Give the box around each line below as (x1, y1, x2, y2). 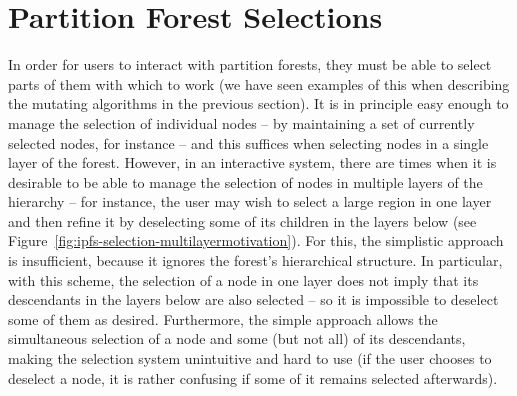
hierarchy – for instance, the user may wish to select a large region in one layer (8, 191, 492, 212)
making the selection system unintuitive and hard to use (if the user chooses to (8, 348, 492, 369)
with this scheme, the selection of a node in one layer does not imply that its (8, 269, 479, 290)
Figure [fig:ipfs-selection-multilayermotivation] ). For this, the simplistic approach (8, 230, 504, 251)
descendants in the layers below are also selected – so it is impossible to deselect (8, 289, 499, 310)
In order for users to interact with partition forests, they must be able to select (8, 54, 492, 75)
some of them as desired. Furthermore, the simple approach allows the (8, 308, 438, 329)
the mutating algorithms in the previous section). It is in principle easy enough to (8, 93, 509, 114)
